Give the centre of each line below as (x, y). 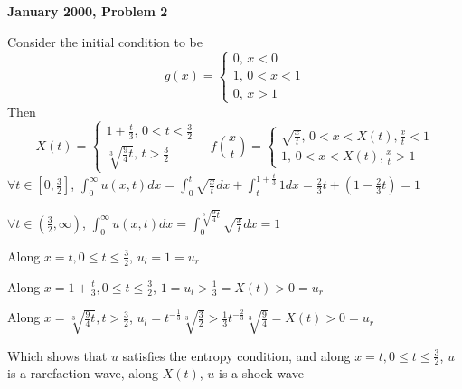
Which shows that (57, 355)
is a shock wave (261, 373)
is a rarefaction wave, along (83, 373)
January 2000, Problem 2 (88, 11)
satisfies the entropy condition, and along (236, 355)
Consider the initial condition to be (105, 41)
